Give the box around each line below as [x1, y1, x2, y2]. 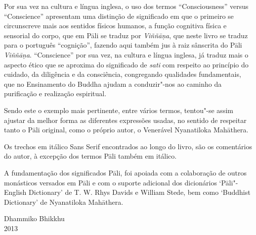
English [4, 187, 27, 197]
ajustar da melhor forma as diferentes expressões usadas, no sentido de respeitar [4, 115, 247, 125]
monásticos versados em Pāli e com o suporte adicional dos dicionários [4, 177, 217, 187]
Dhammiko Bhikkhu [4, 213, 65, 224]
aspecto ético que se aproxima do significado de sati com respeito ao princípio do [4, 59, 249, 69]
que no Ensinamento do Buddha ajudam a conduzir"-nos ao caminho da [4, 78, 222, 89]
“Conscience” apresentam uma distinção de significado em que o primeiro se [4, 10, 234, 21]
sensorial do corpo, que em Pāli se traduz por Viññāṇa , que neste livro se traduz [4, 30, 248, 40]
